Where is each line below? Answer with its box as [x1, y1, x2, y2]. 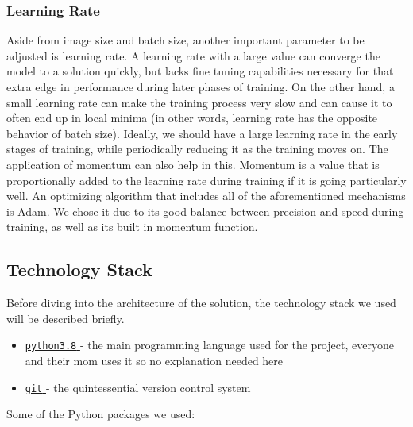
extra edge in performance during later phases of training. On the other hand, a [6, 79, 395, 94]
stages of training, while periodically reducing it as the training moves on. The [6, 140, 388, 157]
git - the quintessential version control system [25, 379, 251, 395]
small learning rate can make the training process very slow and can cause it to [6, 94, 392, 110]
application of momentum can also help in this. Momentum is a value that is [6, 156, 380, 172]
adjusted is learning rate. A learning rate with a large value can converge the [6, 47, 380, 63]
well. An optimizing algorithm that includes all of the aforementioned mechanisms [6, 187, 406, 204]
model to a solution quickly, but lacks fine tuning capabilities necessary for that [6, 63, 394, 79]
